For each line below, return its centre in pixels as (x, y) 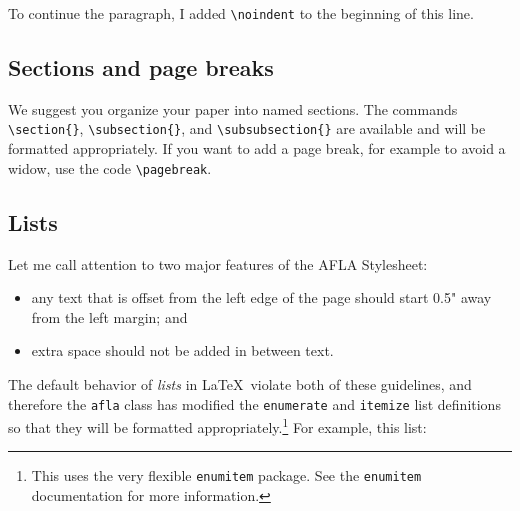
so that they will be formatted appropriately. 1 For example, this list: (217, 425)
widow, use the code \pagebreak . (110, 167)
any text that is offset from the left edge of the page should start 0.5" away (261, 297)
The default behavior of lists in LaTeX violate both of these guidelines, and (240, 383)
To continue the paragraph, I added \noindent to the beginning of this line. (241, 13)
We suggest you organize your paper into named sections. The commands (233, 108)
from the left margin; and (109, 316)
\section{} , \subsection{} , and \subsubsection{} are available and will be (247, 128)
